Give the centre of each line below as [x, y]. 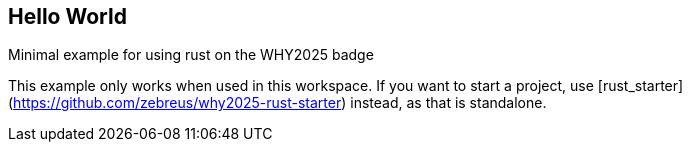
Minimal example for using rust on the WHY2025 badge [191, 55]
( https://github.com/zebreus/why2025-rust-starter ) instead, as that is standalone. [277, 103]
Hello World [67, 16]
